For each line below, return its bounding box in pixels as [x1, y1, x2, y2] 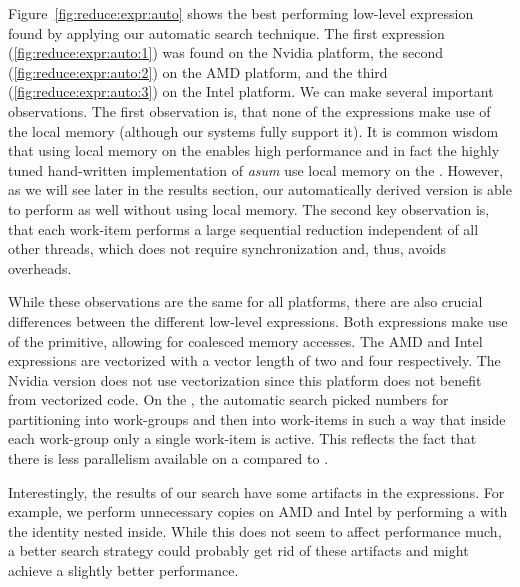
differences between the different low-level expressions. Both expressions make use [8, 310, 508, 331]
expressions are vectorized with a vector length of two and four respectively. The [8, 350, 501, 371]
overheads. [8, 257, 72, 278]
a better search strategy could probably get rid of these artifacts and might [8, 540, 469, 561]
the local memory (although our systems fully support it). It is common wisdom [8, 120, 499, 141]
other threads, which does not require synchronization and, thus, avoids [8, 238, 447, 259]
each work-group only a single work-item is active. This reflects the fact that [8, 428, 477, 449]
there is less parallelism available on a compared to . [8, 448, 329, 469]
